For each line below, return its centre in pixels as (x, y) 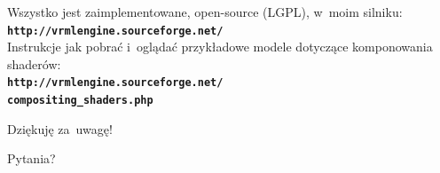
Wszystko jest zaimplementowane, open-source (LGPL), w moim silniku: (205, 12)
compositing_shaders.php (80, 101)
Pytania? (31, 158)
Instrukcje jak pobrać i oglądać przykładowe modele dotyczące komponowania (220, 47)
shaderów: (34, 63)
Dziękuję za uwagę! (60, 128)
